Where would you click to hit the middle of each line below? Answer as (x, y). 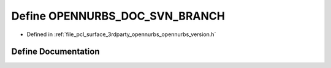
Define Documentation (55, 52)
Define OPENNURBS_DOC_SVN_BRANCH (118, 16)
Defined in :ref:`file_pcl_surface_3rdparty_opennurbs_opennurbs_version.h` (121, 34)
